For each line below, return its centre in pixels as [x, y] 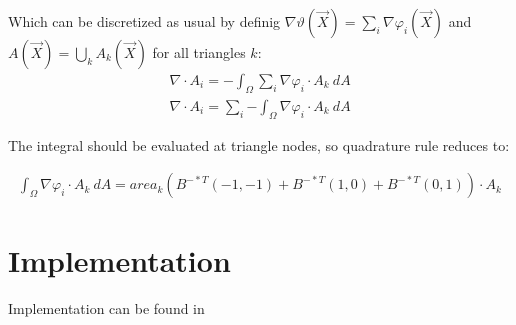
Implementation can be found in [106, 308]
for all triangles [199, 52]
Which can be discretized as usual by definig [144, 21]
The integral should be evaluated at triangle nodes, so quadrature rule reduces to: [259, 144]
